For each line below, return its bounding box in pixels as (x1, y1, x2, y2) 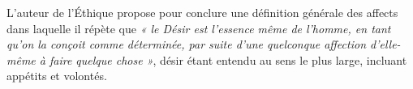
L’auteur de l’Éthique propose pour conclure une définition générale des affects (6, 4, 398, 20)
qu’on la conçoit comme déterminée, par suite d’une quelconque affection (6, 36, 367, 53)
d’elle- (370, 36, 401, 53)
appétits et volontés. (6, 67, 107, 84)
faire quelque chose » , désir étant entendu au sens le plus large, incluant (49, 51, 407, 68)
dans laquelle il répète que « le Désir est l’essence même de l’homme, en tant (6, 19, 391, 36)
